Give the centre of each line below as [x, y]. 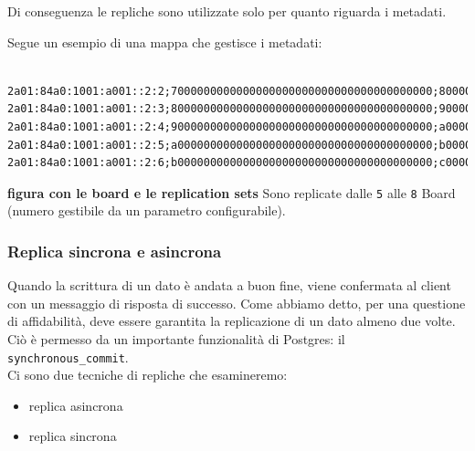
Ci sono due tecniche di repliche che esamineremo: [148, 375]
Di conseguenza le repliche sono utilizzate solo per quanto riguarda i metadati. [227, 11]
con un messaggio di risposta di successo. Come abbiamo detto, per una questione [237, 303]
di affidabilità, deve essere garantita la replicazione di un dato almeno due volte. [232, 321]
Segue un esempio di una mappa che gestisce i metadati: [165, 42]
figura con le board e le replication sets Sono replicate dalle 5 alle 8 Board [232, 192]
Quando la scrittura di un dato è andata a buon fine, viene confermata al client [229, 285]
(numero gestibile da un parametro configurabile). [147, 210]
